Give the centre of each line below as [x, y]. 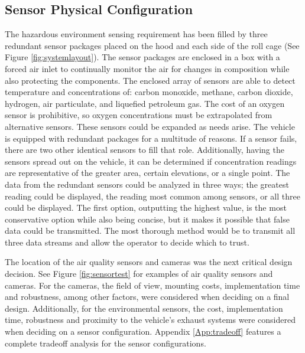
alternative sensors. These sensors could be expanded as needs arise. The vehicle [150, 126]
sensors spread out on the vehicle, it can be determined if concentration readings [151, 161]
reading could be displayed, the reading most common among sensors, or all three [152, 196]
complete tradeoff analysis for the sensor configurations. [106, 343]
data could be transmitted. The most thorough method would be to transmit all [150, 231]
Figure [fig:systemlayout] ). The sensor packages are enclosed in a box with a [142, 57]
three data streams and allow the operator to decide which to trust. [127, 242]
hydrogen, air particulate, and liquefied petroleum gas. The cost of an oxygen [145, 103]
